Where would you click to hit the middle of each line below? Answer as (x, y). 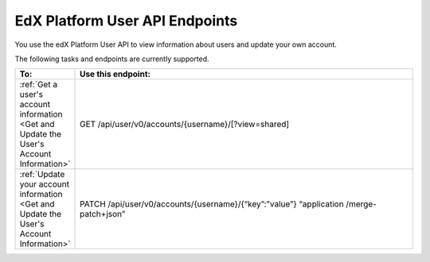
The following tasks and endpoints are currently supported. (112, 59)
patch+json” (103, 214)
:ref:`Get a (39, 85)
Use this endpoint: (115, 74)
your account (44, 184)
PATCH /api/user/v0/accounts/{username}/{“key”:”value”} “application (212, 204)
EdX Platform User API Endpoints (126, 21)
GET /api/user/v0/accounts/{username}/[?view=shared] (185, 125)
